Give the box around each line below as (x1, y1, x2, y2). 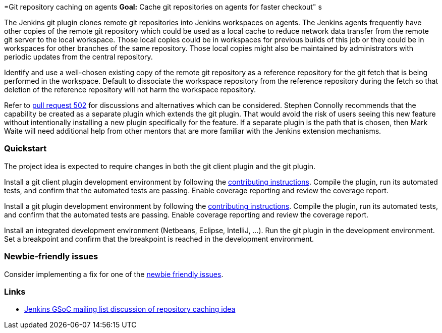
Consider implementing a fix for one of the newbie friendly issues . (4, 269, 224, 279)
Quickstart (4, 143, 47, 154)
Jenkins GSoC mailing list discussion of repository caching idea (24, 305, 236, 314)
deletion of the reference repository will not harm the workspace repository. (4, 85, 256, 94)
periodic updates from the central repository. (4, 52, 153, 61)
